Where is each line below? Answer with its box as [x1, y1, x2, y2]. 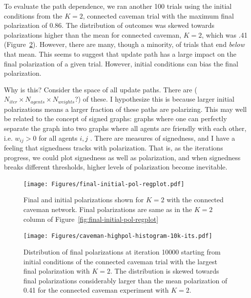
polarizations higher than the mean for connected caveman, [4, 29, 182, 40]
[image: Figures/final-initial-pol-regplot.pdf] [23, 180, 185, 188]
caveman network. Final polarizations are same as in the [23, 204, 192, 214]
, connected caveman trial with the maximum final [83, 10, 234, 21]
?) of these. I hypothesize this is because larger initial [75, 94, 234, 104]
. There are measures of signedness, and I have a [90, 132, 235, 143]
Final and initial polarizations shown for [23, 194, 144, 205]
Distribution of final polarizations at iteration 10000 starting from [23, 246, 221, 256]
